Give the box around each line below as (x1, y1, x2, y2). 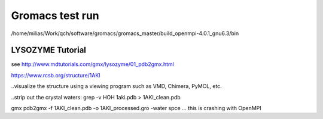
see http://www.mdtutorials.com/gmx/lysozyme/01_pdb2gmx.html (11, 61, 175, 68)
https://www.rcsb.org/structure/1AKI (11, 71, 101, 79)
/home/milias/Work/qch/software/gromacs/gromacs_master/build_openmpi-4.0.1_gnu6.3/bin (11, 30, 239, 37)
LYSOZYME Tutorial (11, 45, 87, 55)
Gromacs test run (11, 9, 99, 22)
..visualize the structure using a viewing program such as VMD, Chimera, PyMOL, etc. (11, 83, 223, 90)
